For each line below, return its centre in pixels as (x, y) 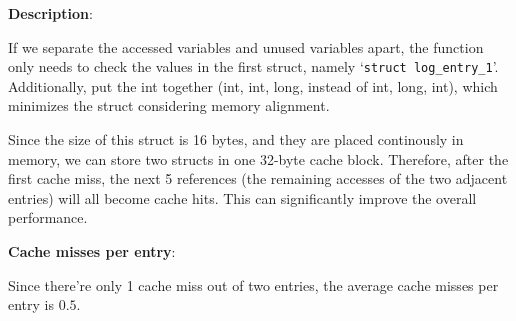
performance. (48, 217)
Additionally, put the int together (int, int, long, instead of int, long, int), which (253, 85)
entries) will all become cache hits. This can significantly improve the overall (242, 197)
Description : (50, 13)
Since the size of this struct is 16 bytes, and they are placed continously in (236, 139)
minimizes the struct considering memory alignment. (169, 105)
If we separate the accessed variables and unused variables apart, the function (246, 46)
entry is (31, 304)
